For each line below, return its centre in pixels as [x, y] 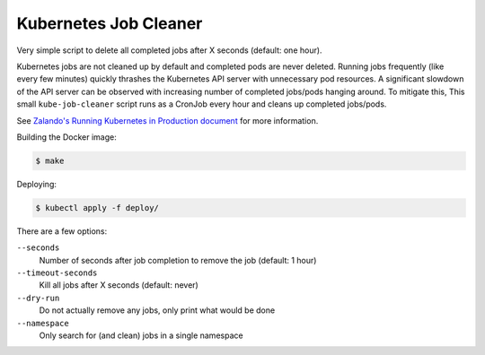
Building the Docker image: [66, 137]
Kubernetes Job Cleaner [110, 23]
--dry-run [38, 298]
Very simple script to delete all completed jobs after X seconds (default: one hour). [169, 50]
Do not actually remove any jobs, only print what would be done [157, 310]
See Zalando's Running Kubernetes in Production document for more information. [168, 120]
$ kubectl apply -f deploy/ [97, 208]
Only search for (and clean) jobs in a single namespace [141, 335]
